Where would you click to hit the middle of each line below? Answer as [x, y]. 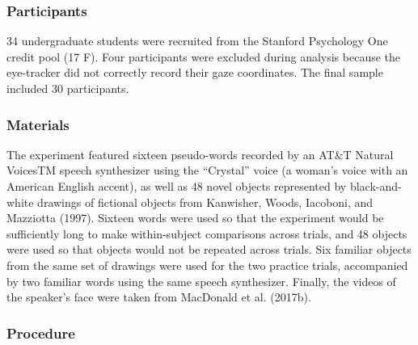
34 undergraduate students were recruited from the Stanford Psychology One [197, 41]
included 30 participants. [68, 88]
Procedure [41, 332]
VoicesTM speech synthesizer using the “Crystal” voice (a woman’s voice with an [207, 170]
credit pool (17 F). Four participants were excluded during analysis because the [204, 56]
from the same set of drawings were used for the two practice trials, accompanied [207, 265]
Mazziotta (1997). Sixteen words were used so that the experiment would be [195, 218]
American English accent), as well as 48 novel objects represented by [177, 186]
